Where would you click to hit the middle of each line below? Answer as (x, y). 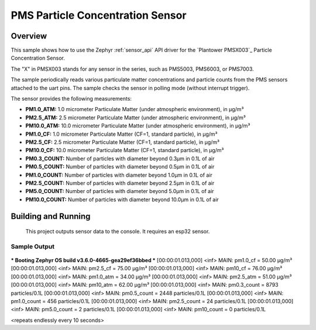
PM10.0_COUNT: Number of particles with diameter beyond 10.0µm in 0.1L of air (122, 200)
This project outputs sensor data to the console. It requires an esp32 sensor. (118, 232)
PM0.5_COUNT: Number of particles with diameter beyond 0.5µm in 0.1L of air (120, 167)
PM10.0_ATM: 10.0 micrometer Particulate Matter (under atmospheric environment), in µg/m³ (138, 126)
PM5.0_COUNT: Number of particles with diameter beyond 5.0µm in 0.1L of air (120, 191)
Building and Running (51, 216)
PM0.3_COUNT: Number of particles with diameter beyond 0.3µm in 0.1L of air (120, 159)
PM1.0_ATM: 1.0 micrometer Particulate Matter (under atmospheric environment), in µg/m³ (135, 109)
